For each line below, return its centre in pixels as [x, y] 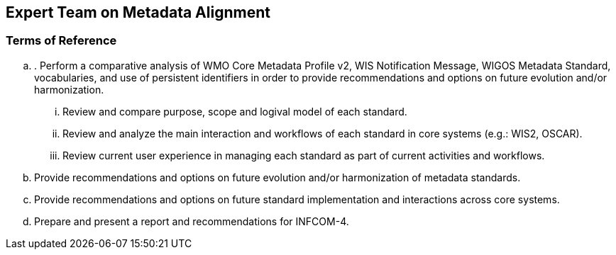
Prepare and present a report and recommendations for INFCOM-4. [192, 221]
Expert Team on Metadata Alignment [138, 12]
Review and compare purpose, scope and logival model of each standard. [235, 111]
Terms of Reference [61, 41]
